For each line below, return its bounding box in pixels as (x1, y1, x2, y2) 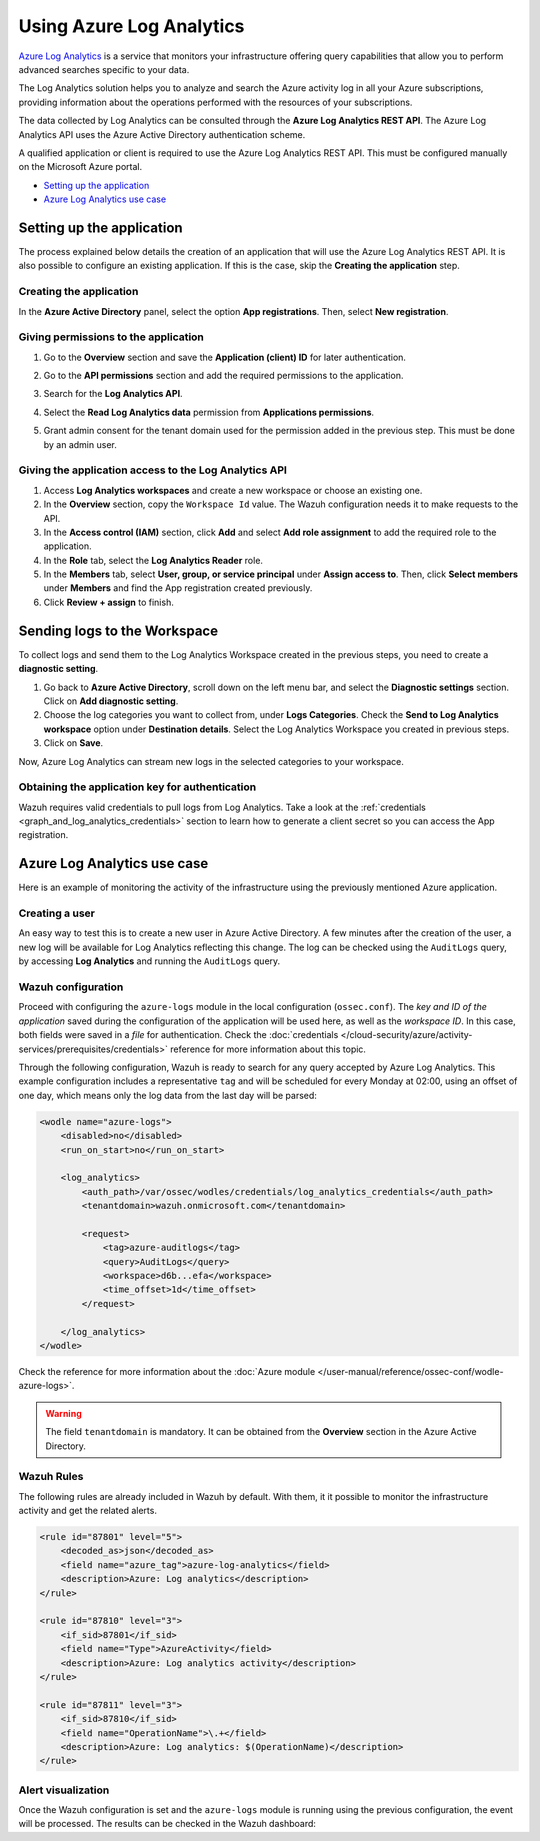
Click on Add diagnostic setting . (43, 695, 179, 707)
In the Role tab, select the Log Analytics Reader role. (43, 554, 264, 566)
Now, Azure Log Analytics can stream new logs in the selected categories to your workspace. (18, 755, 405, 767)
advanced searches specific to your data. (18, 63, 190, 75)
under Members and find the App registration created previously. (43, 582, 313, 594)
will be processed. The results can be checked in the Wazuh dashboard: (18, 1818, 317, 1830)
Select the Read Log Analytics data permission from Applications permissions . (43, 406, 375, 418)
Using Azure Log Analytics (18, 15, 245, 37)
